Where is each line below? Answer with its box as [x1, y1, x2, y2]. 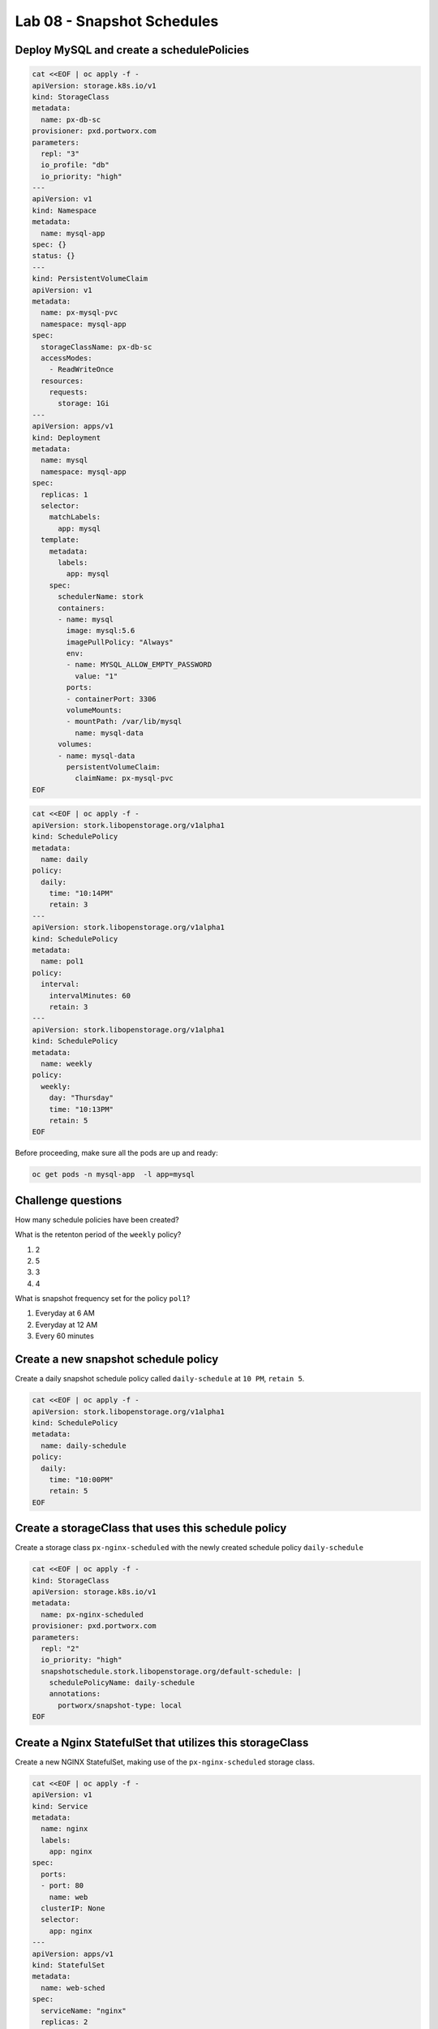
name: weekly [41, 1059, 92, 1068]
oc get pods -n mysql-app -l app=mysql [32, 1170, 195, 1179]
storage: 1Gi [58, 398, 109, 408]
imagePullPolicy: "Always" [66, 637, 174, 647]
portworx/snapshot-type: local [58, 1700, 182, 1710]
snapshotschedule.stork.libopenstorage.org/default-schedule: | [41, 1666, 302, 1676]
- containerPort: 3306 [66, 694, 157, 704]
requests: [49, 388, 88, 397]
